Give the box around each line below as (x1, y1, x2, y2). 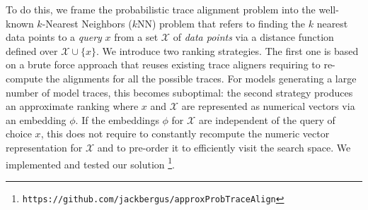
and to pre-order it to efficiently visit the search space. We (97, 140, 351, 154)
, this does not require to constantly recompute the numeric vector (40, 126, 330, 141)
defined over (6, 43, 58, 58)
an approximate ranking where (6, 99, 139, 113)
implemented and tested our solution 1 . (6, 154, 175, 171)
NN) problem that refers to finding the (137, 16, 305, 30)
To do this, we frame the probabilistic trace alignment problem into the (6, 2, 316, 16)
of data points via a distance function (173, 30, 334, 44)
